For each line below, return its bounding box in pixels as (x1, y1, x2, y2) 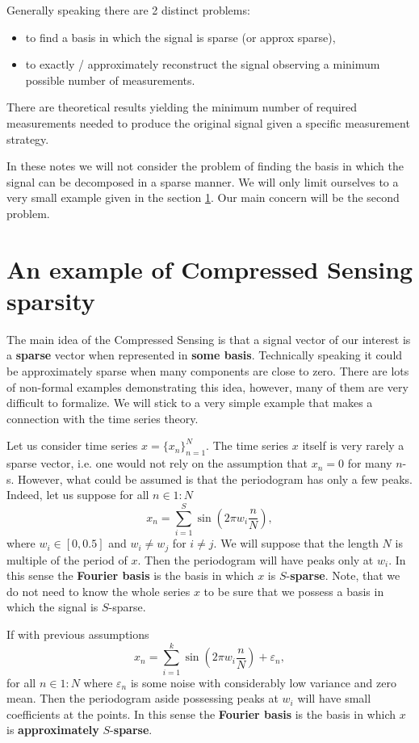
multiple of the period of (6, 551, 128, 568)
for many (347, 455, 392, 472)
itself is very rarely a (302, 437, 404, 454)
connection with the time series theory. (6, 409, 199, 426)
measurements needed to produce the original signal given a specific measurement (6, 114, 410, 131)
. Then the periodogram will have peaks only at (137, 551, 374, 568)
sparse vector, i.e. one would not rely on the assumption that (6, 455, 308, 472)
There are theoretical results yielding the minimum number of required (6, 99, 358, 115)
